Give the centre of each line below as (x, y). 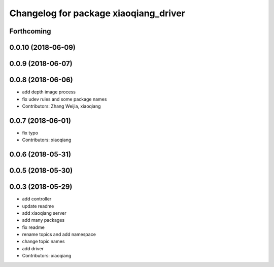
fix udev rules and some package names (64, 99)
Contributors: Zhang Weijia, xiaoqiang (61, 106)
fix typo (30, 132)
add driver (33, 248)
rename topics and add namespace (59, 235)
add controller (37, 199)
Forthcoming (30, 31)
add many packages (43, 220)
